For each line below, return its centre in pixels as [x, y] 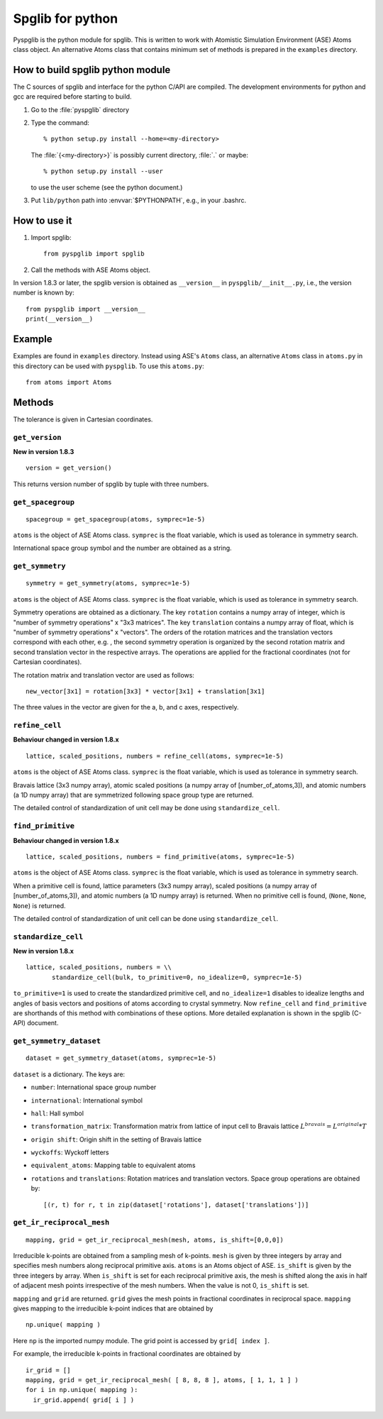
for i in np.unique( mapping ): [82, 1390]
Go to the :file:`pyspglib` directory [80, 109]
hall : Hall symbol [57, 1113]
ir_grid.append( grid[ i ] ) [84, 1400]
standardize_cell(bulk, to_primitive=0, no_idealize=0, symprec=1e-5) [177, 977]
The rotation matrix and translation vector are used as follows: [104, 675]
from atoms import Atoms [69, 382]
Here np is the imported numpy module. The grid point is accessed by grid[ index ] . [141, 1340]
